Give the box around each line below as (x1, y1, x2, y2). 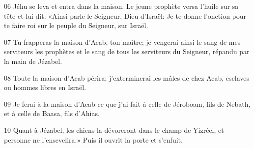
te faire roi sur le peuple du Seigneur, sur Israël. (4, 20, 148, 30)
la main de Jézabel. (4, 56, 62, 66)
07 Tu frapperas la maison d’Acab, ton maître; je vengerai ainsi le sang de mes (4, 36, 241, 47)
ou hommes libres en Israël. (4, 82, 86, 92)
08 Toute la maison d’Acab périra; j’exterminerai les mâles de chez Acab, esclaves (4, 72, 250, 83)
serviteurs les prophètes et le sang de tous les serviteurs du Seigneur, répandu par (4, 46, 250, 57)
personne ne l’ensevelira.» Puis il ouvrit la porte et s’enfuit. (4, 134, 183, 145)
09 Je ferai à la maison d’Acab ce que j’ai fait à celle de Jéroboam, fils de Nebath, (4, 98, 251, 109)
